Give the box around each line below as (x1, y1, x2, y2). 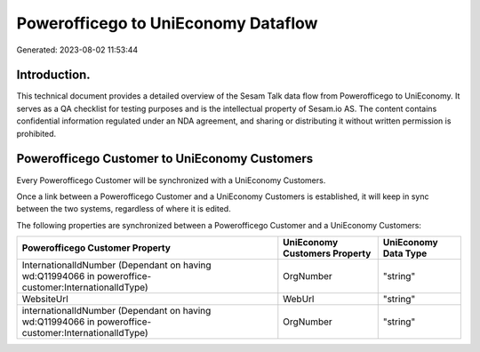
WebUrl (283, 293, 315, 306)
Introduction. (16, 68, 91, 83)
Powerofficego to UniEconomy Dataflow (16, 13, 318, 33)
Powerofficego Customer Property (21, 242, 171, 254)
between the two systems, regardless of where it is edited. (16, 204, 231, 214)
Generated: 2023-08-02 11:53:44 (16, 44, 139, 55)
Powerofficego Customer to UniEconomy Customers (16, 151, 314, 166)
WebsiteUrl (21, 293, 68, 306)
